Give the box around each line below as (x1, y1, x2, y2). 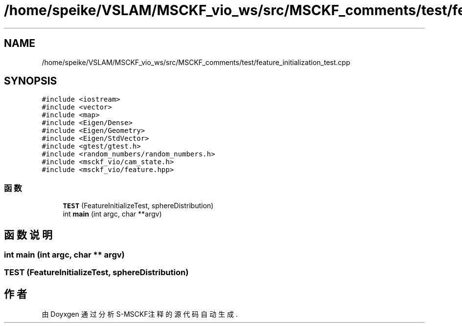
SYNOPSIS (4, 75, 57, 87)
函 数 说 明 (4, 228, 52, 241)
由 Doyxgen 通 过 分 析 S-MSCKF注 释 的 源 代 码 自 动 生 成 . (42, 310, 238, 319)
